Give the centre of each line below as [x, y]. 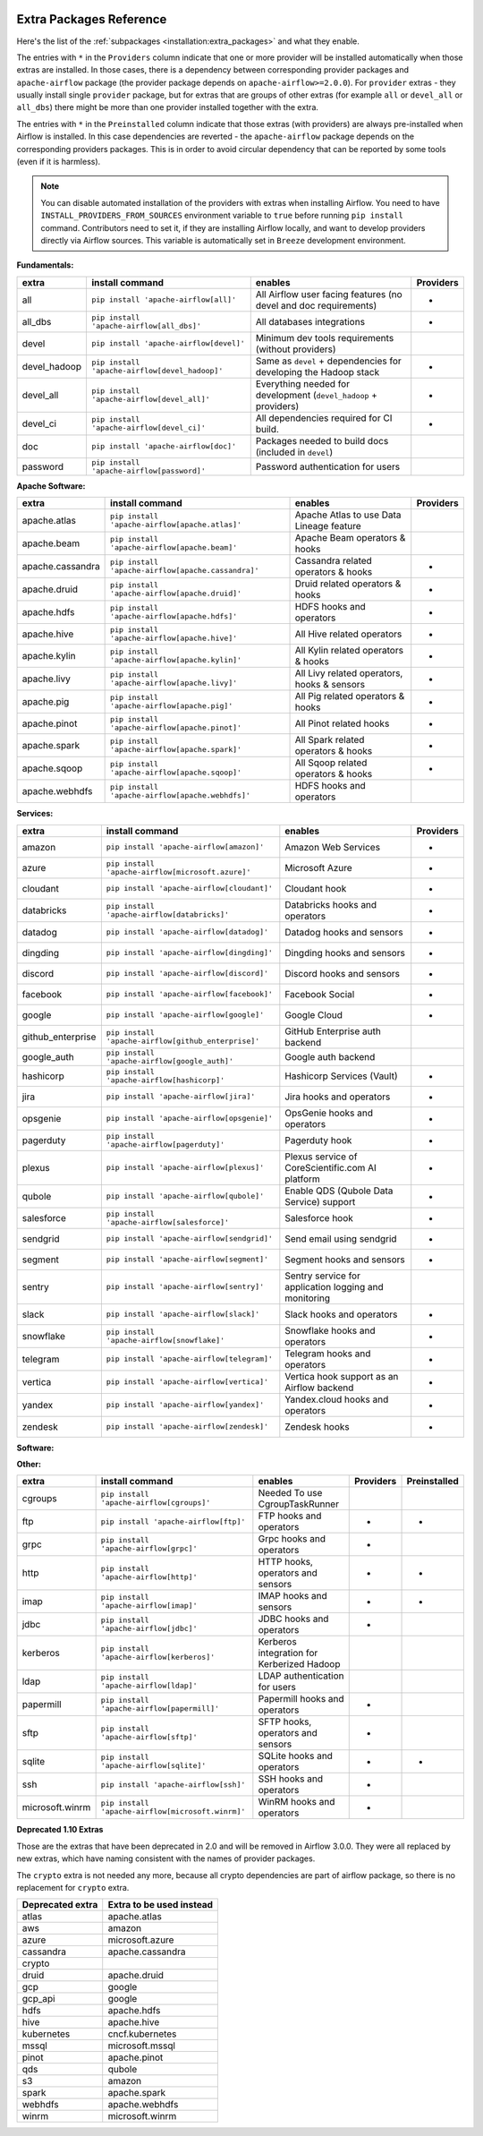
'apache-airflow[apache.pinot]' [176, 728]
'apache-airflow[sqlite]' [153, 1766]
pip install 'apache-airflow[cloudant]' [189, 889]
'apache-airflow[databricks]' [168, 914]
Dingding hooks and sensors [345, 953]
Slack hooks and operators [341, 1314]
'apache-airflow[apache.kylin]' [176, 660]
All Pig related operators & [350, 696]
